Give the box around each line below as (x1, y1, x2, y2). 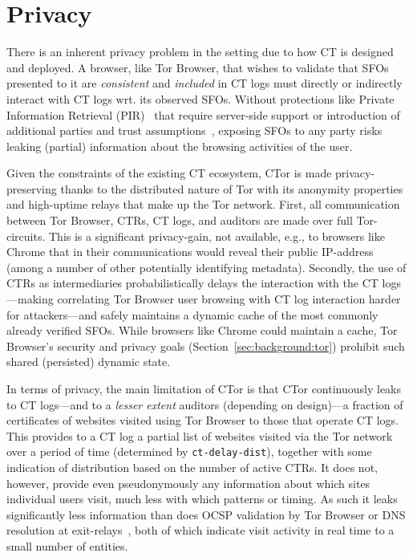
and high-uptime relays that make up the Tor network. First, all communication (6, 196, 400, 213)
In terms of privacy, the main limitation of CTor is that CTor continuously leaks (6, 380, 402, 396)
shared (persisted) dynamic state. (6, 353, 171, 370)
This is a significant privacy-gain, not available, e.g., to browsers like (49, 227, 385, 244)
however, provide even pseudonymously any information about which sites (6, 474, 370, 491)
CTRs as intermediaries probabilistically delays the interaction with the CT (6, 274, 379, 291)
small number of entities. (6, 538, 128, 554)
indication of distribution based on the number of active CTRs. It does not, (6, 459, 378, 476)
